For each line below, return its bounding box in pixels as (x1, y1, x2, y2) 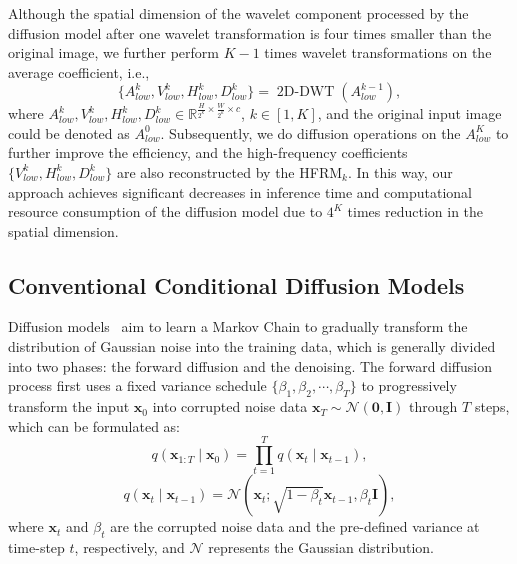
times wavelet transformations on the (264, 42, 492, 63)
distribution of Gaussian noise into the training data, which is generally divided (8, 336, 496, 357)
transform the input (8, 396, 130, 417)
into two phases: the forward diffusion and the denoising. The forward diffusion (8, 355, 492, 376)
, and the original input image (317, 103, 502, 124)
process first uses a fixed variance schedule (8, 375, 267, 396)
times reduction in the (347, 201, 484, 222)
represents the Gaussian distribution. (208, 537, 434, 558)
